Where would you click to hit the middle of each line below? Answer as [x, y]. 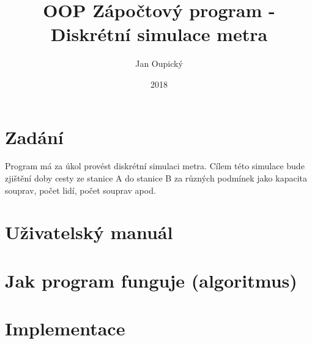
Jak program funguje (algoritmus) [151, 280]
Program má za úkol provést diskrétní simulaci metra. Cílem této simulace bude [155, 166]
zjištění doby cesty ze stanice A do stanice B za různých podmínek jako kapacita [156, 178]
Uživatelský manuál [89, 232]
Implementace [65, 328]
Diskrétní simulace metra [159, 34]
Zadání [34, 136]
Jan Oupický [159, 63]
